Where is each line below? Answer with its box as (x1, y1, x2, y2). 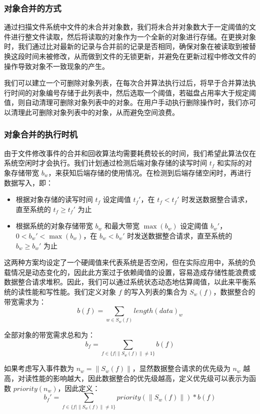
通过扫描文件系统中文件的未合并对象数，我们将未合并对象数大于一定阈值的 (4, 21, 249, 32)
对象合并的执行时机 (4, 128, 78, 140)
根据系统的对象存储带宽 (15, 220, 93, 231)
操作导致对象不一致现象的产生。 (4, 60, 109, 71)
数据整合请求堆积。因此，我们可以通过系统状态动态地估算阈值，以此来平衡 (4, 276, 249, 287)
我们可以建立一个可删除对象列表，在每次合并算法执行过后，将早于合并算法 (4, 77, 249, 88)
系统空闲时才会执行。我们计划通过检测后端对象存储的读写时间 (4, 157, 207, 168)
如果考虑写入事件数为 (4, 363, 74, 373)
